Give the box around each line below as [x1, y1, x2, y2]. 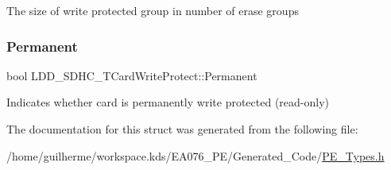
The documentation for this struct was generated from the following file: [6, 121, 358, 137]
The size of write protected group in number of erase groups [6, 2, 299, 18]
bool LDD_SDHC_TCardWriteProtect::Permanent [6, 67, 257, 83]
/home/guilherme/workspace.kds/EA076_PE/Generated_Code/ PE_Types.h [6, 147, 385, 164]
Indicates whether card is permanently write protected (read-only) [6, 94, 329, 110]
